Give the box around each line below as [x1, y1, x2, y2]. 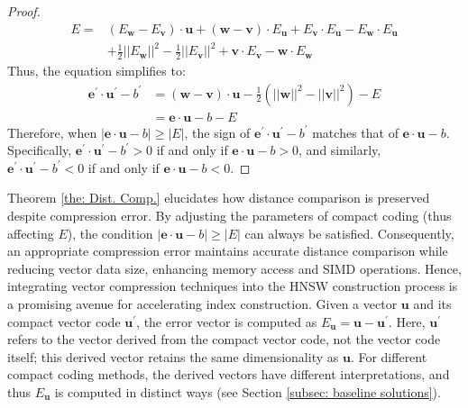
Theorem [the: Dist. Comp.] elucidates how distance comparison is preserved [7, 188, 430, 207]
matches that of [312, 122, 399, 141]
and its [413, 294, 452, 313]
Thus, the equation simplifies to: [7, 60, 186, 79]
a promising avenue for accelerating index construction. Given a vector [7, 294, 398, 313]
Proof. [7, 2, 41, 20]
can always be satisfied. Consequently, [244, 223, 454, 242]
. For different [350, 347, 427, 366]
